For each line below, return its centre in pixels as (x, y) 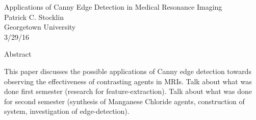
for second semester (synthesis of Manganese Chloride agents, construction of (124, 101)
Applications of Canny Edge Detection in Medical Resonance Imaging (113, 7)
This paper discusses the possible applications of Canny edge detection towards (128, 71)
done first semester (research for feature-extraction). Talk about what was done (128, 91)
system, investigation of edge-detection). (67, 111)
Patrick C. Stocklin (34, 17)
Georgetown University (40, 27)
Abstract (18, 54)
